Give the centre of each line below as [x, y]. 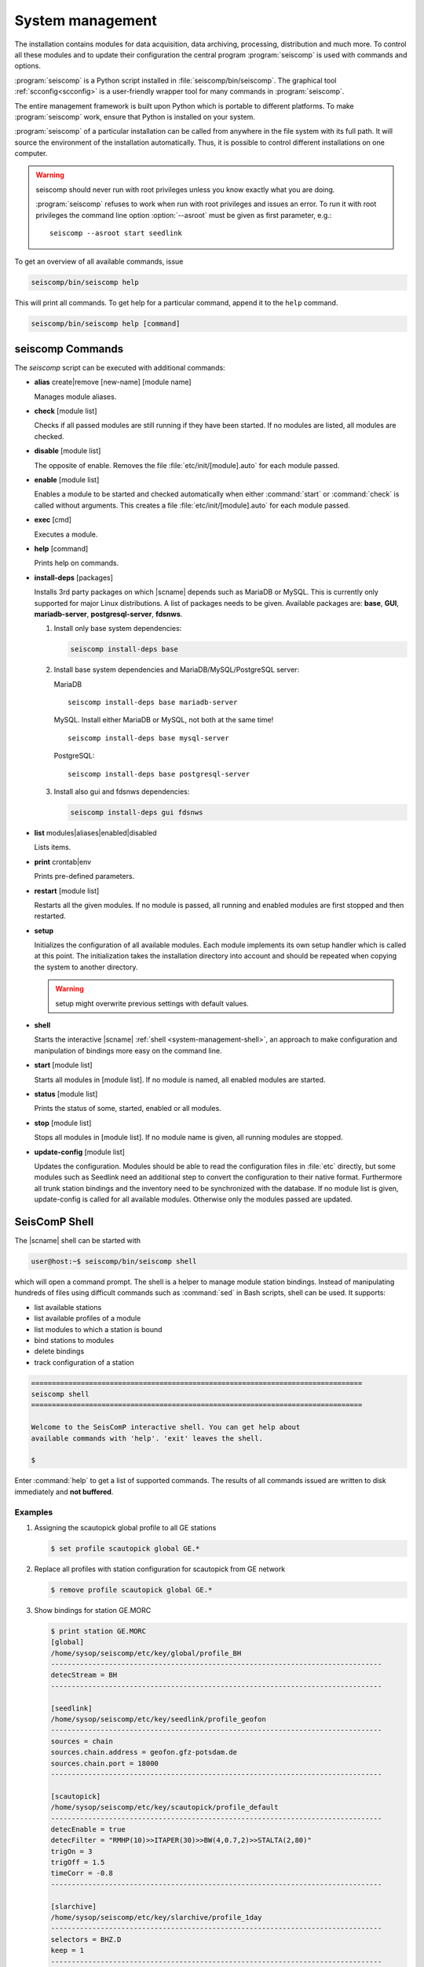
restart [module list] [67, 891]
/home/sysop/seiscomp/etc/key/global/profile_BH [146, 1653]
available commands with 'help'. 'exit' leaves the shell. [147, 1438]
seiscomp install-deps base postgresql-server [159, 774]
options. [28, 66]
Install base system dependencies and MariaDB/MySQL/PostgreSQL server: [177, 670]
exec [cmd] [53, 520]
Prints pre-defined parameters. [84, 876]
